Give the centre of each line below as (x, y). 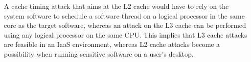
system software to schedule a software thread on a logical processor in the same (124, 15)
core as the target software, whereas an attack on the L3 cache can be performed (125, 25)
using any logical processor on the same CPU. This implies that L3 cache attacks (125, 34)
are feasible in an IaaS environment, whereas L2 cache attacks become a (112, 44)
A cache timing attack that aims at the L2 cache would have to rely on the (116, 6)
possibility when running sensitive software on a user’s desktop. (99, 53)
